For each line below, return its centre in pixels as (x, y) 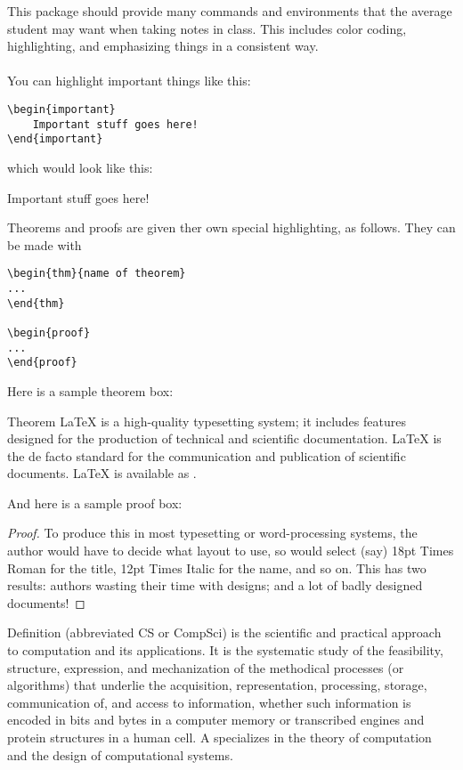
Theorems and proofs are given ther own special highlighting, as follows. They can (231, 227)
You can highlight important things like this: (129, 81)
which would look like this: (80, 167)
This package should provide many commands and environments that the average (230, 11)
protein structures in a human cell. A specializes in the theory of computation (219, 737)
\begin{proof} (49, 332)
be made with (45, 244)
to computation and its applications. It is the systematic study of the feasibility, (225, 650)
